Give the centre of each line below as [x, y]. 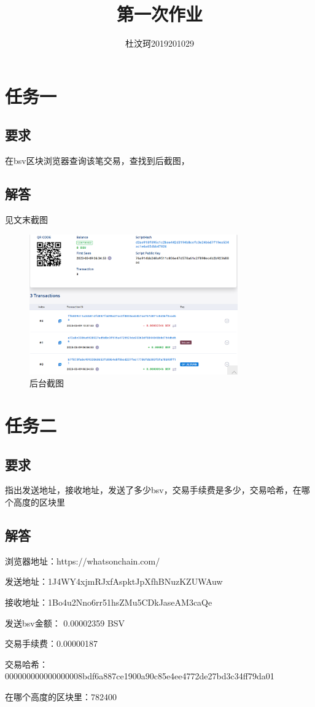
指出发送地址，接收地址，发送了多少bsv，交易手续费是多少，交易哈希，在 [153, 490]
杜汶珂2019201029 [160, 43]
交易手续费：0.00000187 [51, 643]
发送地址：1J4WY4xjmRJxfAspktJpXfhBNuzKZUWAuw [114, 581]
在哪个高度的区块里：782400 [61, 697]
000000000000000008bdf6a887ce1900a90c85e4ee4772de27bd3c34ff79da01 [140, 676]
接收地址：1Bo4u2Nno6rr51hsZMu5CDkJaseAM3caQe [109, 602]
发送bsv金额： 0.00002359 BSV [65, 623]
